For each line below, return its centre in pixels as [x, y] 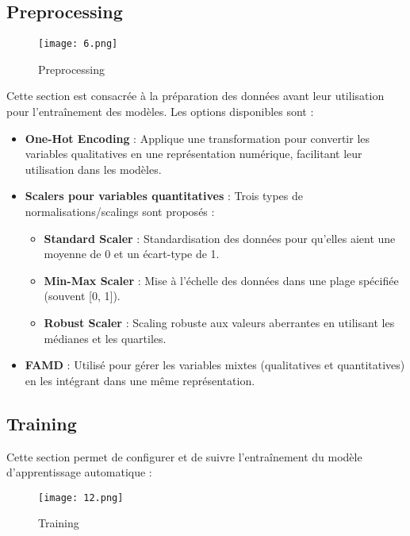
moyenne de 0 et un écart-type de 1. [132, 254]
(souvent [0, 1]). [82, 296]
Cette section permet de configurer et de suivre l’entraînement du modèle [184, 456]
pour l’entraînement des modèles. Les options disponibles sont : [160, 112]
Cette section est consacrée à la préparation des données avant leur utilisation [195, 96]
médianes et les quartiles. [105, 338]
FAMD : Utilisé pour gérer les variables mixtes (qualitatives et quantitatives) [215, 365]
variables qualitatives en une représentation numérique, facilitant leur [194, 154]
